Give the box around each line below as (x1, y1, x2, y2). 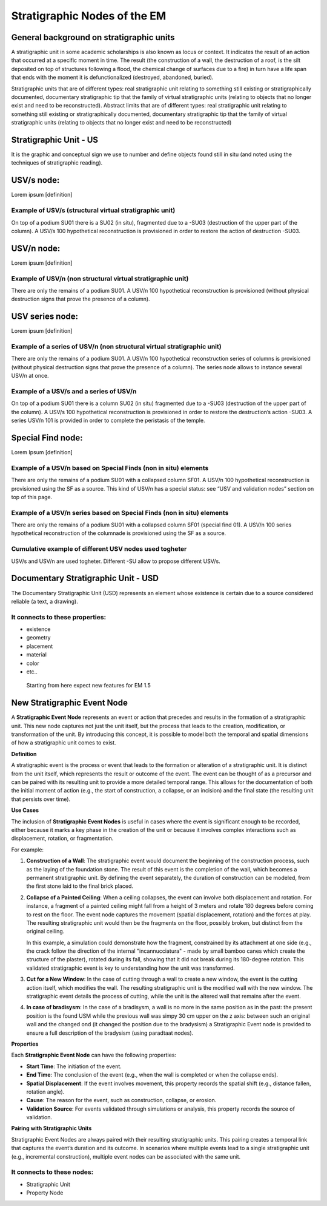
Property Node (26, 1189, 64, 1196)
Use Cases (11, 806, 39, 814)
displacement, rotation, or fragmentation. (11, 835, 114, 842)
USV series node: (11, 312, 79, 322)
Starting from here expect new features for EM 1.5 (26, 682, 151, 689)
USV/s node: (11, 175, 60, 185)
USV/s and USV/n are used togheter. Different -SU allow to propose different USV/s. (11, 557, 220, 565)
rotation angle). (26, 1088, 65, 1095)
